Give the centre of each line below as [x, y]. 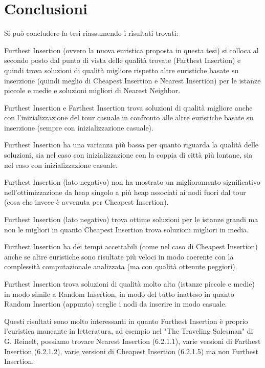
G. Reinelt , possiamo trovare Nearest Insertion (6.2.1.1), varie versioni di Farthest [132, 341]
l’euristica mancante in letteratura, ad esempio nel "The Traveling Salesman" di [129, 331]
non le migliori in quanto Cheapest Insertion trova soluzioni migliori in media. [126, 229]
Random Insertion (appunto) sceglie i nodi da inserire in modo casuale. [116, 304]
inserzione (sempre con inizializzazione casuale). [79, 127]
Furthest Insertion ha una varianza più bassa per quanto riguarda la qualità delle [131, 145]
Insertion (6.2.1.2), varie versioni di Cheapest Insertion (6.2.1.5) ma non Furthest [131, 351]
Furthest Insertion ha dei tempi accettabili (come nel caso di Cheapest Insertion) [131, 246]
